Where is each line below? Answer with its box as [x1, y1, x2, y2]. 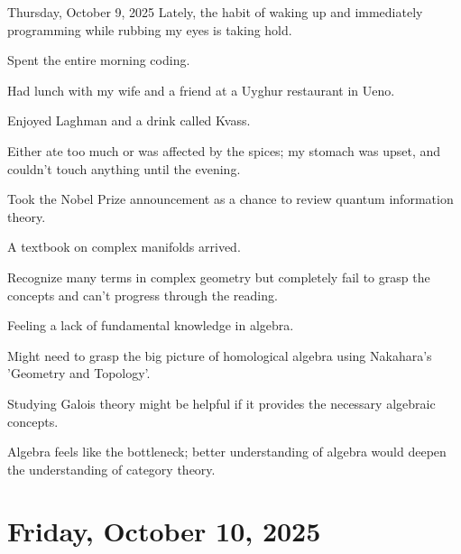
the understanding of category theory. [7, 459, 216, 478]
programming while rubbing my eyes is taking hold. [7, 20, 292, 39]
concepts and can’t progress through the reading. [7, 285, 278, 304]
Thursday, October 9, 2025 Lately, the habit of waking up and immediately [7, 3, 423, 21]
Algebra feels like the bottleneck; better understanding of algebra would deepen [7, 442, 447, 461]
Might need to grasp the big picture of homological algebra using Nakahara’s [7, 346, 432, 365]
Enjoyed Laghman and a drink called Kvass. [7, 111, 251, 130]
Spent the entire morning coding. [7, 51, 190, 69]
